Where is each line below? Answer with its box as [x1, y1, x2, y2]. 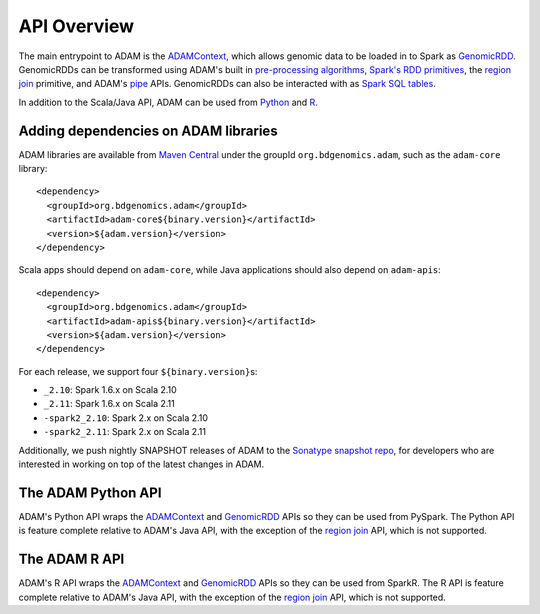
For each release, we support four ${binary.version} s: [18, 365, 258, 377]
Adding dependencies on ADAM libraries [18, 122, 279, 139]
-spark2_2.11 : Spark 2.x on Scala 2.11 [43, 426, 207, 438]
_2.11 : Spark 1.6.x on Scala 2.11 [43, 398, 175, 410]
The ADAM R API [18, 551, 125, 568]
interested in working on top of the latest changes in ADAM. [18, 458, 265, 470]
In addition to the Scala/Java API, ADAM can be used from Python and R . [18, 96, 319, 108]
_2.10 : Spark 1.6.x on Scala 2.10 [43, 384, 177, 396]
